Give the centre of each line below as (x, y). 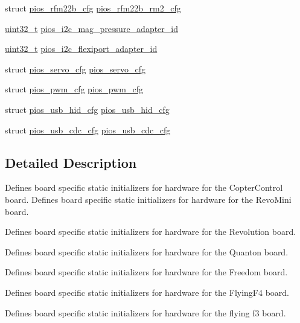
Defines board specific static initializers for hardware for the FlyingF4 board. (147, 292)
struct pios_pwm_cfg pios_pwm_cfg (74, 89)
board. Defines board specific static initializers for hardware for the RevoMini (148, 199)
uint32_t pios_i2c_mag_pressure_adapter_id (92, 28)
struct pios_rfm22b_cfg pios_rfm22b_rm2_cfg (93, 8)
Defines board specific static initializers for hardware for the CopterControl (144, 187)
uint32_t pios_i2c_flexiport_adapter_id (81, 49)
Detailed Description (71, 162)
